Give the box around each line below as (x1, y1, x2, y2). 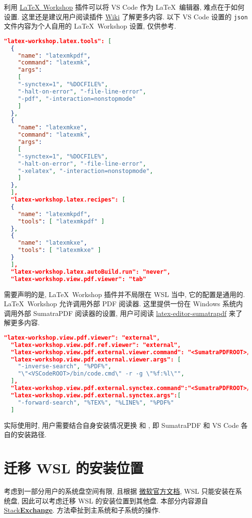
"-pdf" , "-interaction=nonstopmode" (17, 95, 136, 102)
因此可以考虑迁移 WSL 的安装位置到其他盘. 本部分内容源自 (21, 495, 208, 505)
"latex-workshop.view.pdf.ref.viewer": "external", (11, 341, 181, 348)
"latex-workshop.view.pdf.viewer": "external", (4, 334, 160, 341)
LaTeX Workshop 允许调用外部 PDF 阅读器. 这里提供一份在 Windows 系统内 (4, 298, 243, 309)
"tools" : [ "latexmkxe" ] (17, 247, 101, 254)
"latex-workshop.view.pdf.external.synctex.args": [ (11, 392, 181, 399)
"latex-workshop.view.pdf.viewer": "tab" (11, 275, 146, 283)
